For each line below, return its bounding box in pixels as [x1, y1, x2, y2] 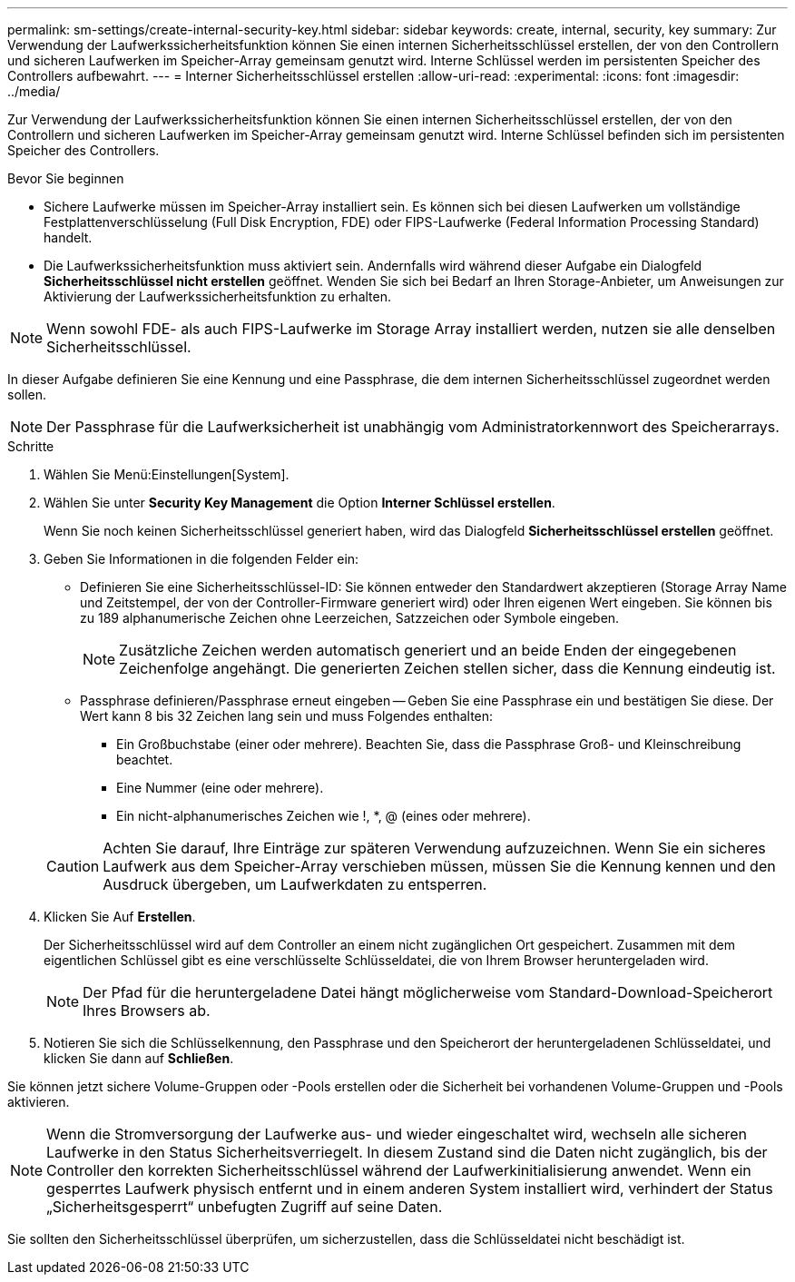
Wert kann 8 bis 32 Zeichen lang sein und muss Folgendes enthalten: [80, 708, 494, 724]
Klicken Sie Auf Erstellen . [44, 909, 196, 924]
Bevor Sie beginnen [7, 171, 124, 186]
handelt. [44, 230, 93, 245]
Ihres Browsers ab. [83, 1001, 211, 1020]
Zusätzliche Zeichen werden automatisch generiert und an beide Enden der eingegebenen [119, 641, 737, 659]
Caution [46, 857, 100, 875]
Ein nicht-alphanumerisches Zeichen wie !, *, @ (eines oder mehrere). [116, 808, 531, 823]
